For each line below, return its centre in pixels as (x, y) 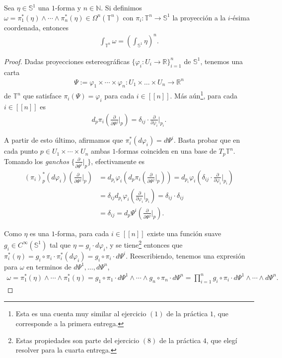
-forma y (68, 7)
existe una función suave (184, 233)
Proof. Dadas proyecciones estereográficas (67, 61)
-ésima (240, 17)
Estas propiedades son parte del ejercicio (77, 340)
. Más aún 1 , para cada (204, 95)
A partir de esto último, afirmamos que (64, 140)
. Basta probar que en (207, 140)
